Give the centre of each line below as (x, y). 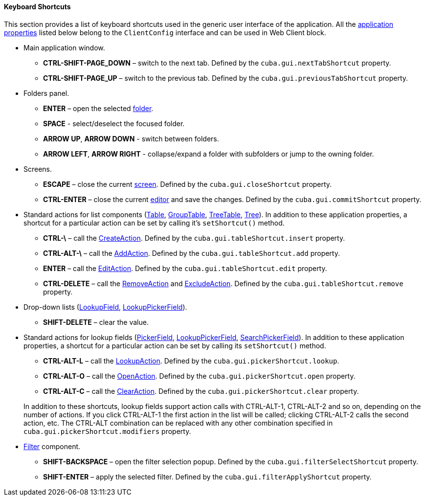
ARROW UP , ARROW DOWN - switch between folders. (131, 138)
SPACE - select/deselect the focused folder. (114, 123)
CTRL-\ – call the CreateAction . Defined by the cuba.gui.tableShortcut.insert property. (194, 238)
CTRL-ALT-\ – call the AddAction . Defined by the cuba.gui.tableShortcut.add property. (191, 253)
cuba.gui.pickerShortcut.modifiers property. (107, 431)
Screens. (38, 169)
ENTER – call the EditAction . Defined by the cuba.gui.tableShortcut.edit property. (185, 268)
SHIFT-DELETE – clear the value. (96, 322)
